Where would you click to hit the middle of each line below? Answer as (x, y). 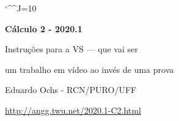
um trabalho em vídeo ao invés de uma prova (89, 69)
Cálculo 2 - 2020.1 (44, 28)
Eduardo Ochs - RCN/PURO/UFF (71, 90)
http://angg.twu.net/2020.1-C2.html (73, 110)
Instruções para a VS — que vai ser (71, 49)
